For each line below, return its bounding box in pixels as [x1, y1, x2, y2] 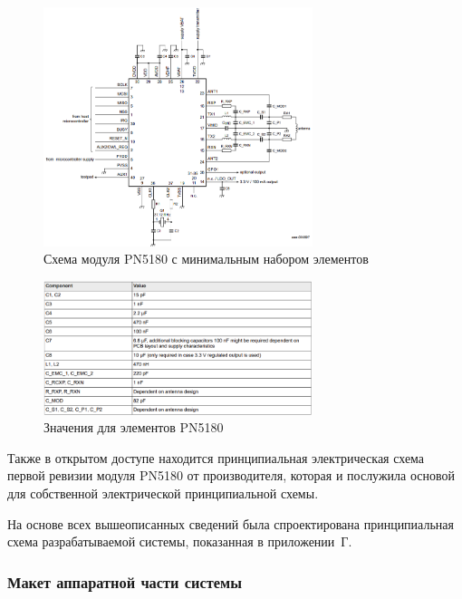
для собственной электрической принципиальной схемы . [7, 483, 319, 502]
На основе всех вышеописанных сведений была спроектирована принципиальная [7, 514, 454, 533]
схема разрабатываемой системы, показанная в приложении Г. [7, 532, 352, 551]
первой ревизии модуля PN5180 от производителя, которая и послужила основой [7, 466, 456, 485]
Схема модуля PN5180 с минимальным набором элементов [43, 249, 369, 268]
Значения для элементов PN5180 [43, 418, 224, 437]
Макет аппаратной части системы [7, 570, 242, 593]
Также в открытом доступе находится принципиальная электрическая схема [7, 448, 425, 467]
